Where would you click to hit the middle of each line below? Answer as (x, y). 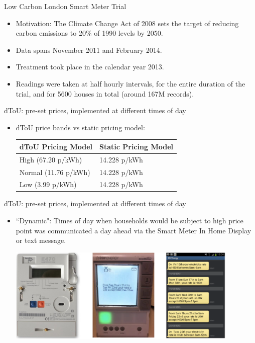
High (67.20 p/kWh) (51, 159)
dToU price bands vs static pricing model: (80, 127)
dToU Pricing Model (56, 146)
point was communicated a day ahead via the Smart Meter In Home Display (134, 230)
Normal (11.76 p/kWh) (55, 172)
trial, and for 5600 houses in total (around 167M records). (105, 93)
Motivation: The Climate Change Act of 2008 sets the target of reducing (127, 23)
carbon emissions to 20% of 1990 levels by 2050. (89, 33)
